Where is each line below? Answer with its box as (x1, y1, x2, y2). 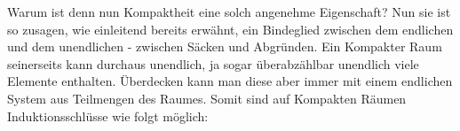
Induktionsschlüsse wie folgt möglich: (7, 106, 209, 125)
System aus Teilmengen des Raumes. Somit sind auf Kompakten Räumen (7, 89, 407, 107)
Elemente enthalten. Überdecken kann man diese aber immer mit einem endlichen (7, 72, 453, 90)
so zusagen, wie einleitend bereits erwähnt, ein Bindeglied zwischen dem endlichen (7, 19, 454, 38)
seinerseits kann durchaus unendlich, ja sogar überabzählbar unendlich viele (7, 54, 419, 73)
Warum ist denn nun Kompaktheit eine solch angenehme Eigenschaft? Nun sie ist (7, 3, 451, 20)
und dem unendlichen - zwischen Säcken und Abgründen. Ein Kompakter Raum (7, 37, 442, 56)
